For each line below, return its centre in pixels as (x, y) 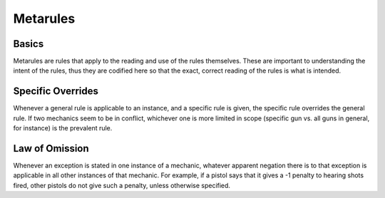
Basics (29, 44)
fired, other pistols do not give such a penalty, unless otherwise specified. (122, 185)
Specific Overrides (56, 92)
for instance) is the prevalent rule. (63, 128)
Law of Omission (51, 148)
